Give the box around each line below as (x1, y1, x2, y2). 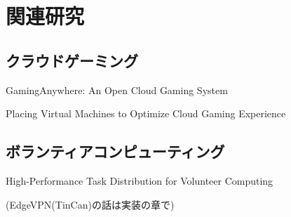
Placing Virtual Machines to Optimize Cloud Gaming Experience (6, 106, 286, 121)
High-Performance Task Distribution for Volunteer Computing (6, 173, 273, 188)
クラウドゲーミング (6, 49, 138, 71)
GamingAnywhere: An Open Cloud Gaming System (6, 82, 228, 97)
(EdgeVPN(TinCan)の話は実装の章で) (6, 197, 175, 211)
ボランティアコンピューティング (6, 140, 225, 162)
